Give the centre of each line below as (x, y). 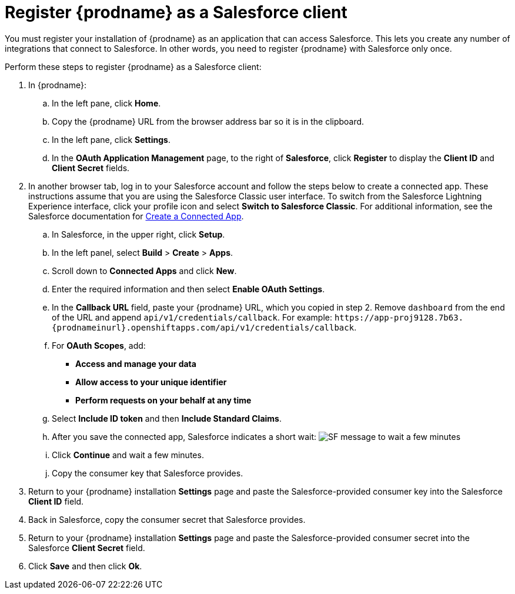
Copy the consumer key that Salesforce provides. (148, 473)
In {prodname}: (57, 85)
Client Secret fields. (91, 168)
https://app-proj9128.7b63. (399, 317)
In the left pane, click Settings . (111, 139)
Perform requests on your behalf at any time (163, 400)
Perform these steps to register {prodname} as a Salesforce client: (133, 66)
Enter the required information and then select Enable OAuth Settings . (188, 289)
